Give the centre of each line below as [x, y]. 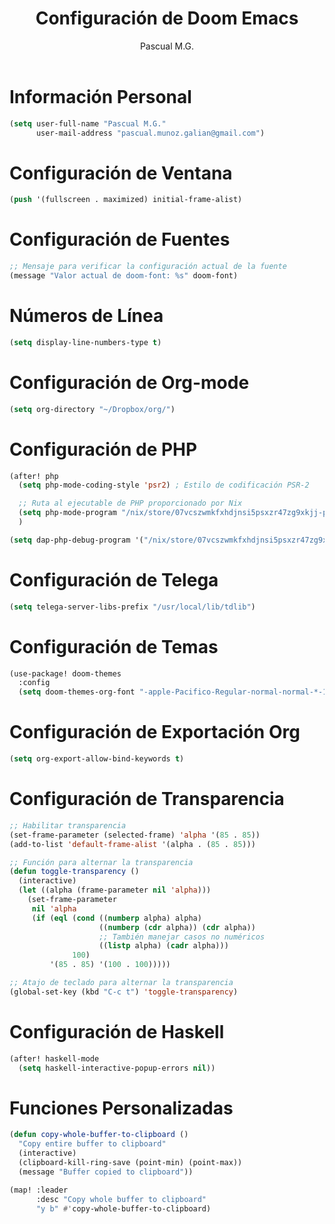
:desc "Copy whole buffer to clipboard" [121, 1199]
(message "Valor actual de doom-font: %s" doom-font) [124, 276]
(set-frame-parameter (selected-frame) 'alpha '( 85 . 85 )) [135, 835]
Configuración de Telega [114, 579]
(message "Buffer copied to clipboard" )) [106, 1172]
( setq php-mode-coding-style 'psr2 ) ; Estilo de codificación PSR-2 [164, 485]
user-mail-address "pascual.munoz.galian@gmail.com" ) [150, 133]
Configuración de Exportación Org [155, 732]
